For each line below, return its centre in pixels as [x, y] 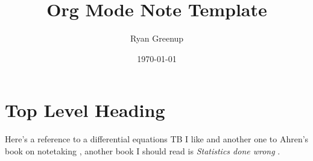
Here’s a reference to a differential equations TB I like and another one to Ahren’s [157, 139]
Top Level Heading [85, 110]
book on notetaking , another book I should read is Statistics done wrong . [143, 150]
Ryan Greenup [157, 38]
